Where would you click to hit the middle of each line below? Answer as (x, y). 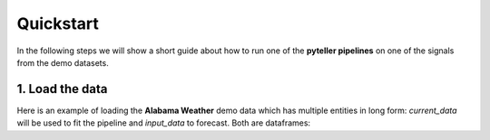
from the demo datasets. (63, 62)
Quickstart (58, 23)
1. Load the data (62, 89)
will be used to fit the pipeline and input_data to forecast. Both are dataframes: (164, 123)
